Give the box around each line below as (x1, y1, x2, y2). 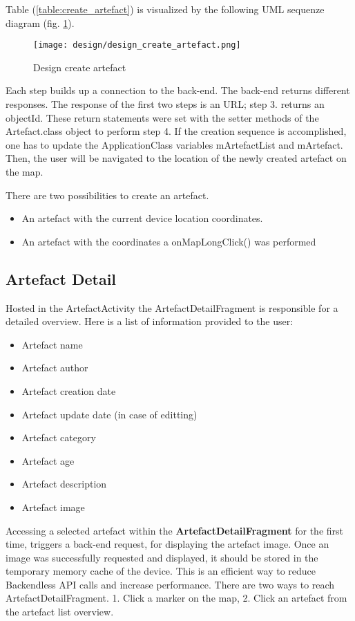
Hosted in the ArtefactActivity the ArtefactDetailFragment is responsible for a (6, 300, 338, 315)
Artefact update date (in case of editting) (21, 407, 198, 421)
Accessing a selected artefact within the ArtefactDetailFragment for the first (6, 523, 344, 537)
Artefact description (21, 476, 107, 491)
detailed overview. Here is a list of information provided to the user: (6, 314, 294, 328)
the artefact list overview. (6, 604, 114, 619)
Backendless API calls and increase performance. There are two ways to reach (6, 577, 335, 591)
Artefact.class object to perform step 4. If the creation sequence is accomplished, (6, 124, 347, 138)
